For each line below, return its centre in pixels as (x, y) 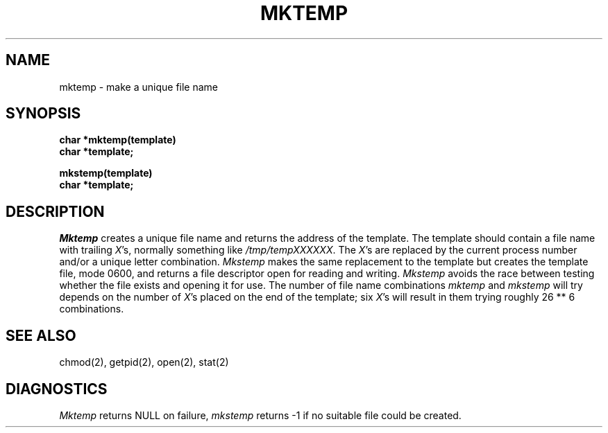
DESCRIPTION (55, 211)
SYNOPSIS (43, 114)
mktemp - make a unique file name (138, 87)
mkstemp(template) (106, 173)
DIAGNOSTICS (57, 389)
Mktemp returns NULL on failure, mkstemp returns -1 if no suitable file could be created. (260, 415)
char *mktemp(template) (118, 140)
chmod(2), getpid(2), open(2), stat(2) (144, 362)
